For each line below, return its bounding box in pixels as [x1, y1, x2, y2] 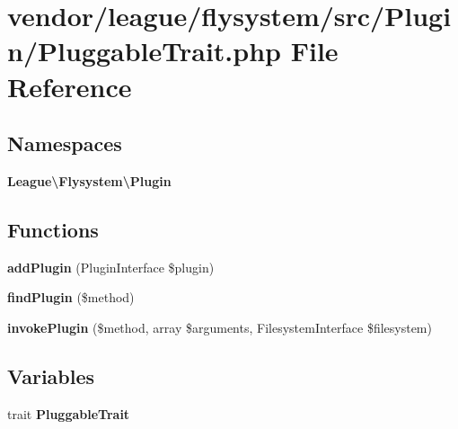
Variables [7, 362, 95, 389]
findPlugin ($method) [7, 288, 135, 307]
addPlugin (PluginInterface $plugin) [7, 257, 215, 276]
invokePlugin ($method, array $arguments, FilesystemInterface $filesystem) [7, 317, 432, 336]
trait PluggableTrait [7, 404, 130, 423]
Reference [7, 67, 132, 104]
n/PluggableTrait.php [7, 32, 281, 69]
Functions [7, 215, 99, 243]
